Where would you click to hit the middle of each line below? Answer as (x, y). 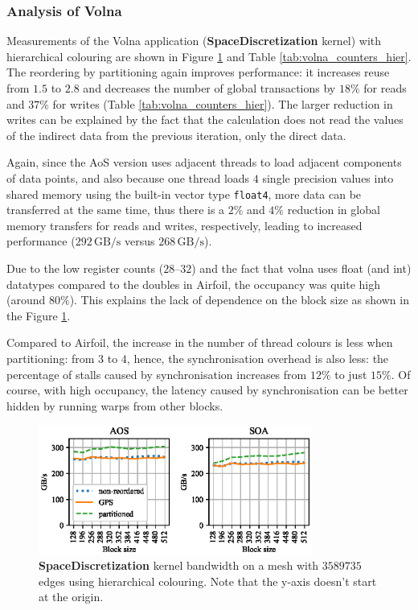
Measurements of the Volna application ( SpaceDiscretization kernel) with (194, 41)
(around (26, 300)
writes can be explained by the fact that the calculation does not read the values (205, 120)
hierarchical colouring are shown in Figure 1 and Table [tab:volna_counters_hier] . (209, 56)
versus (140, 241)
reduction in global (334, 210)
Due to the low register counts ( (85, 268)
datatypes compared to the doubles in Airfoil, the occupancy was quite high (194, 284)
